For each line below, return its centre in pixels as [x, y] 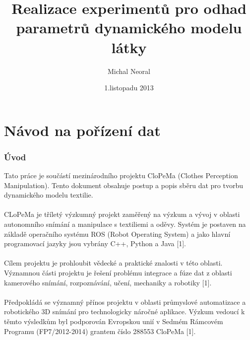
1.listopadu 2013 [129, 88]
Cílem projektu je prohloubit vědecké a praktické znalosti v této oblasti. [113, 263]
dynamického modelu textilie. [49, 195]
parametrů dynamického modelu [129, 28]
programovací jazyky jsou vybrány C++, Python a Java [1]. [95, 243]
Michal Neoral [129, 71]
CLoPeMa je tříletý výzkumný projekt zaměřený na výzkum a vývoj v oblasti [122, 214]
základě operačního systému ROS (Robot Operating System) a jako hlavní [117, 234]
